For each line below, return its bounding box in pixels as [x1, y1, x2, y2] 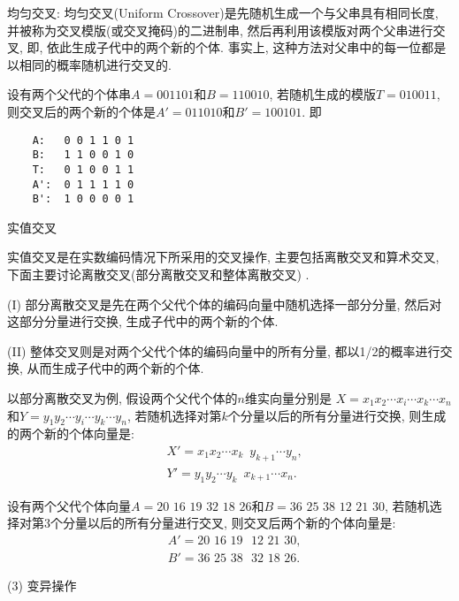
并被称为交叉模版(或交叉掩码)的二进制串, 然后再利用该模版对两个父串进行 [7, 20, 433, 39]
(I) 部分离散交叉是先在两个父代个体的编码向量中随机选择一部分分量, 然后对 [7, 294, 442, 313]
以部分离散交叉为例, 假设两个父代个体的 [7, 389, 238, 407]
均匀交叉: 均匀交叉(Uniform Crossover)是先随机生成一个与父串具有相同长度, [7, 4, 439, 21]
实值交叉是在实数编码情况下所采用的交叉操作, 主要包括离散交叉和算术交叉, [7, 247, 440, 266]
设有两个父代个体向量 [7, 496, 131, 514]
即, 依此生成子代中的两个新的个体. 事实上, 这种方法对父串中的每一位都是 [27, 38, 447, 57]
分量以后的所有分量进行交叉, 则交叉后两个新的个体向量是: [62, 514, 396, 532]
